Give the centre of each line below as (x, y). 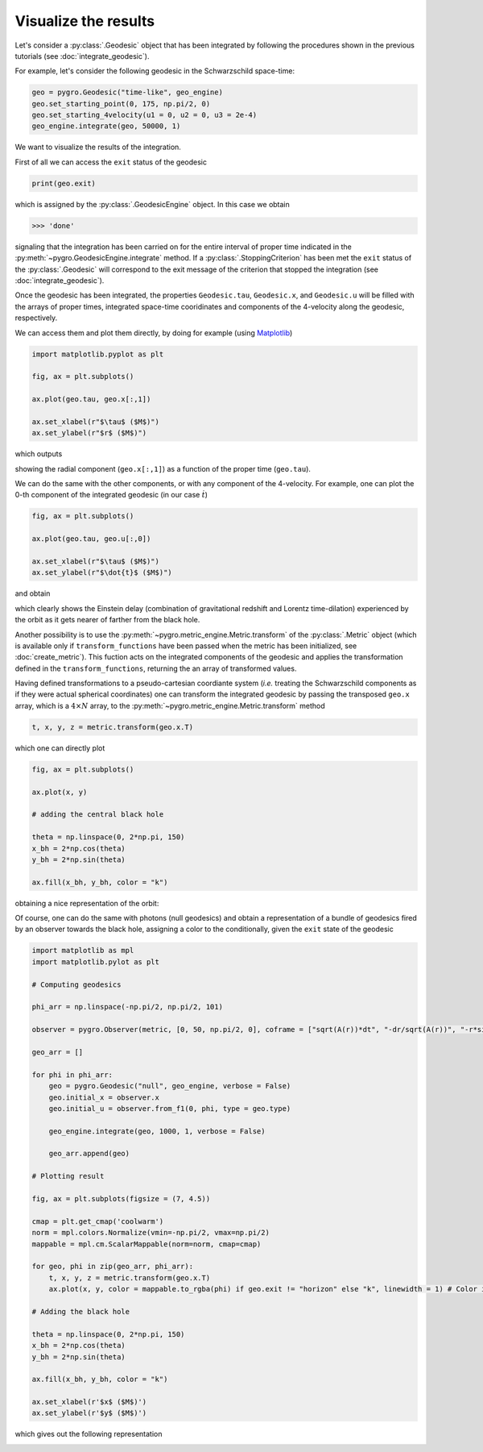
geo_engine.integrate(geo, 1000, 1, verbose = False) (157, 1131)
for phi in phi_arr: (72, 1075)
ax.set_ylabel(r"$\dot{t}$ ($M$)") (102, 573)
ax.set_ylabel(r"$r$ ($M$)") (89, 433)
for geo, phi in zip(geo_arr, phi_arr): (112, 1267)
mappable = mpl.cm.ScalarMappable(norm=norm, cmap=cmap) (147, 1244)
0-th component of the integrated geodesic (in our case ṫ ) (111, 495)
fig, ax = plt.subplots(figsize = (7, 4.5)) (121, 1199)
